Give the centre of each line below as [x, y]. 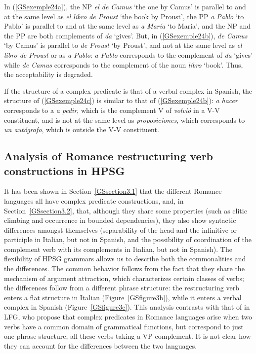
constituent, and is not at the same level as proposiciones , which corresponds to [125, 120]
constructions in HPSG [64, 170]
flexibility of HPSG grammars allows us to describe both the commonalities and [125, 259]
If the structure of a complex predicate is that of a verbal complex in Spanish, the [128, 90]
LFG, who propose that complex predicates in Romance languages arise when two [128, 317]
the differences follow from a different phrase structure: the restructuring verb [122, 288]
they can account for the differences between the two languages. [101, 345]
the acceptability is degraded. [48, 74]
